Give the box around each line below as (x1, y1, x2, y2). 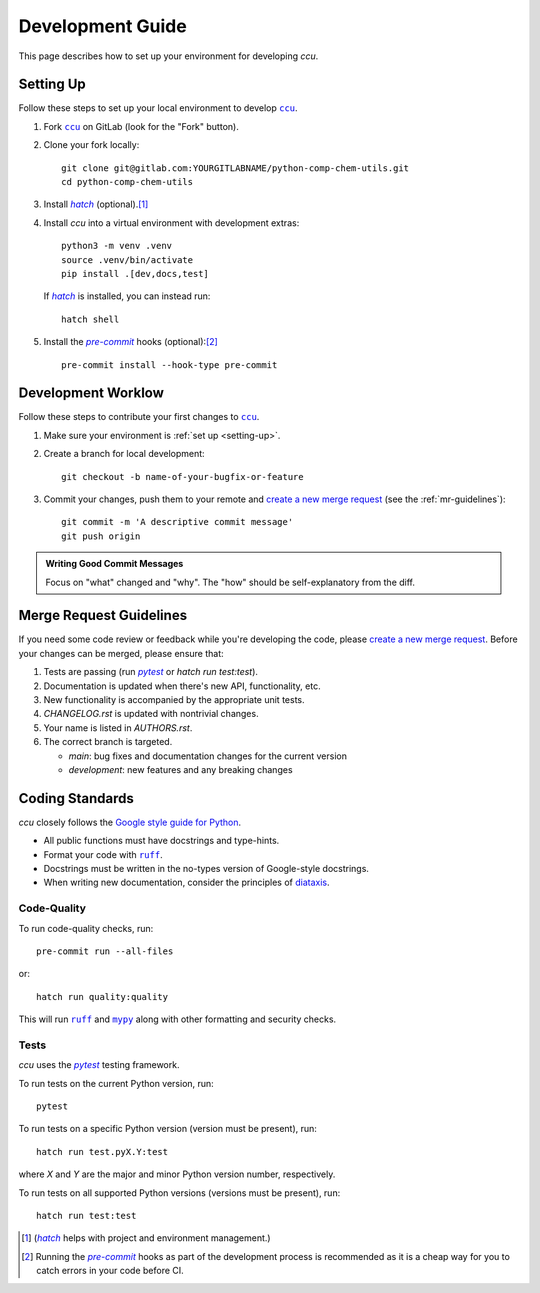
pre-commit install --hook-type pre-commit (61, 359, 278, 370)
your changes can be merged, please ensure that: (18, 647, 224, 659)
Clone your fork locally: (43, 139, 140, 151)
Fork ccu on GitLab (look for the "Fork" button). (43, 120, 239, 132)
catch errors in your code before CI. (36, 1265, 184, 1277)
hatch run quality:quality (36, 991, 169, 1002)
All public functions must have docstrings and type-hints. (43, 835, 280, 847)
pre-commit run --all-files (36, 945, 174, 957)
